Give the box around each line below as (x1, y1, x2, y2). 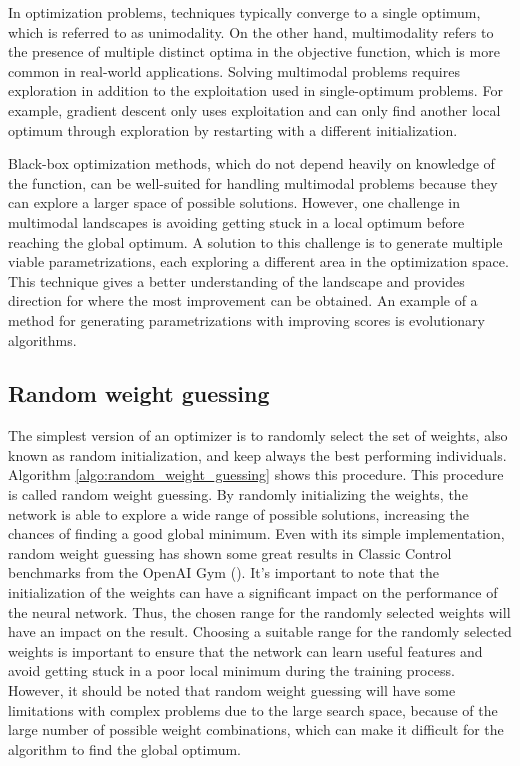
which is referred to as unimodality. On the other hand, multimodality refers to (8, 21, 494, 42)
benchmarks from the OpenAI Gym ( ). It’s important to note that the (8, 562, 439, 583)
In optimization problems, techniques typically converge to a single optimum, (8, 2, 481, 22)
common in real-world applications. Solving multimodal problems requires (8, 60, 460, 81)
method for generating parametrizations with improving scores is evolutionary (8, 309, 485, 330)
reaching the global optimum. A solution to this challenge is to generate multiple (8, 231, 503, 252)
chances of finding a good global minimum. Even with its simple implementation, (8, 523, 505, 544)
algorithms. (8, 329, 77, 350)
